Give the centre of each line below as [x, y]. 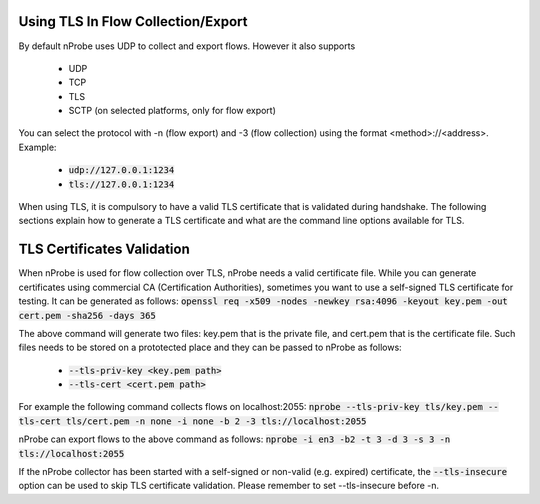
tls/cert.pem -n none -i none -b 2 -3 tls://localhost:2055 [216, 421]
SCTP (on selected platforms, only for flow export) [172, 111]
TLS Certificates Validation [104, 249]
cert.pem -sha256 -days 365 [87, 315]
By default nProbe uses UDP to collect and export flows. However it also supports [187, 46]
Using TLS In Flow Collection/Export [133, 21]
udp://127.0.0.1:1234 [121, 170]
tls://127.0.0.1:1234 [121, 184]
